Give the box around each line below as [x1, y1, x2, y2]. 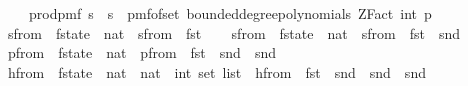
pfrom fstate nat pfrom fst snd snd [7, 42, 276, 63]
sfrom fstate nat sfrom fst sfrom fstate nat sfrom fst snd [7, 22, 460, 43]
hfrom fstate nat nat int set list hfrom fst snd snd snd [7, 61, 426, 82]
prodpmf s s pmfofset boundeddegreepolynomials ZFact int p [28, 3, 432, 23]
